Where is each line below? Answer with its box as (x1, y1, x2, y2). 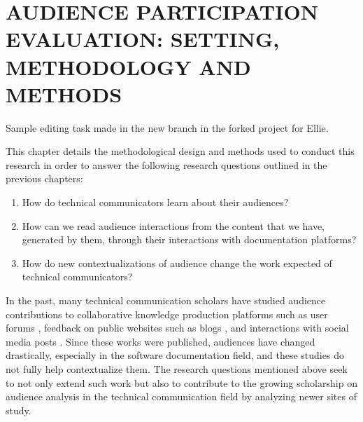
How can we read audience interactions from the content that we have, (22, 218, 325, 233)
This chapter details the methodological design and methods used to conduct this (6, 144, 355, 158)
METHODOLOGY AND (6, 52, 251, 81)
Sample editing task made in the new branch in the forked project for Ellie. (6, 120, 329, 135)
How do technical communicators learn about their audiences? (22, 195, 289, 210)
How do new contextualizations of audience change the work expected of (22, 255, 332, 270)
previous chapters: (6, 171, 83, 186)
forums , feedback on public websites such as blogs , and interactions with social (6, 320, 349, 335)
